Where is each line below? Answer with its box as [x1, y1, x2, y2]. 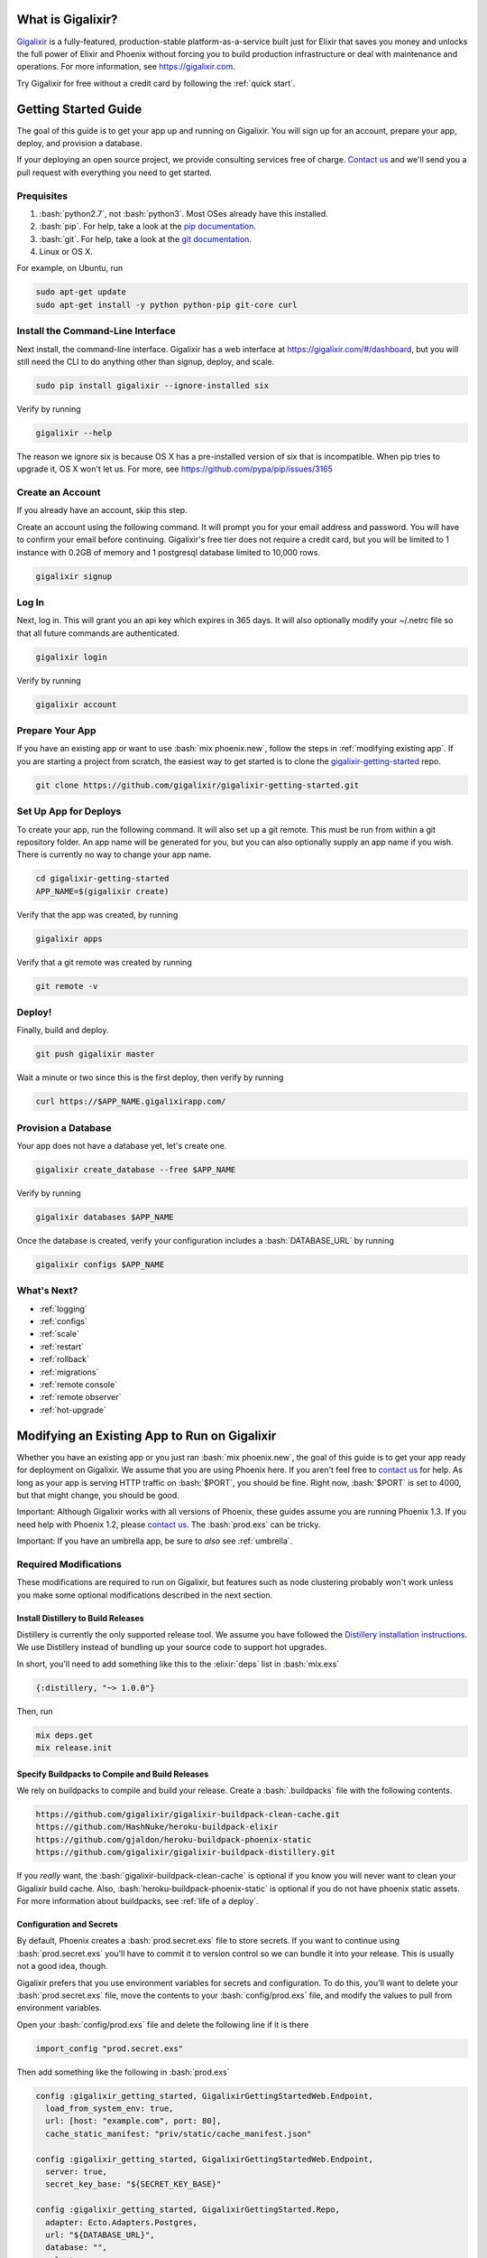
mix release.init [35, 1743, 113, 1753]
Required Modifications [16, 1558, 122, 1571]
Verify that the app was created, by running [16, 909, 179, 920]
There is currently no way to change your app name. [16, 849, 212, 860]
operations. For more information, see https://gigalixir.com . [16, 61, 235, 72]
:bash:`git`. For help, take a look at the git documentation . [39, 233, 253, 244]
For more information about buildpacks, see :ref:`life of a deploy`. [16, 1896, 259, 1907]
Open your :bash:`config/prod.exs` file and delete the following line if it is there [16, 2019, 309, 2029]
